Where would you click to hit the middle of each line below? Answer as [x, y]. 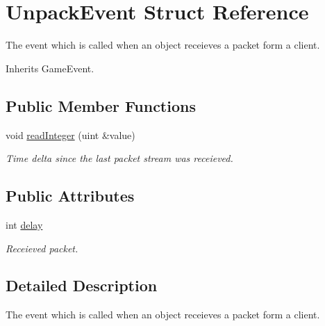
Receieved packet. [42, 248]
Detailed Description [82, 285]
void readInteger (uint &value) [70, 135]
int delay [24, 224]
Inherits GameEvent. [50, 68]
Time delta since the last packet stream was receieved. [119, 158]
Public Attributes [70, 196]
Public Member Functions [101, 105]
